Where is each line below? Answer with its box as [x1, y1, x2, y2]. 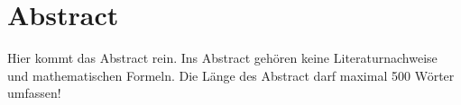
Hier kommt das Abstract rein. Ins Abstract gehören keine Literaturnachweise [7, 48, 438, 67]
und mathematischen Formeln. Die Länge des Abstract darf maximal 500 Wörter [7, 66, 455, 84]
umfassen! [7, 83, 61, 102]
